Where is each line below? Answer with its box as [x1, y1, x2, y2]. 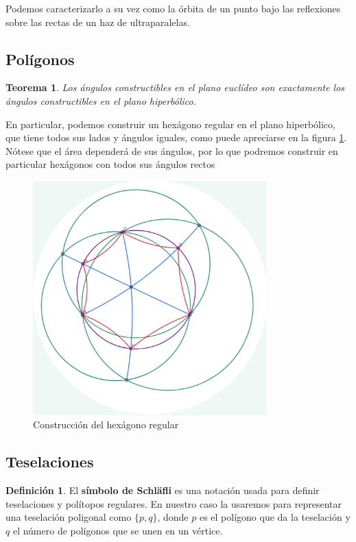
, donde [157, 510, 189, 524]
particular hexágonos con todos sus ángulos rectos [5, 157, 215, 171]
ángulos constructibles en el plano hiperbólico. [5, 93, 197, 108]
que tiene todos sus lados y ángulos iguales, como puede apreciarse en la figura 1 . [5, 130, 347, 145]
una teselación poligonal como [5, 510, 132, 524]
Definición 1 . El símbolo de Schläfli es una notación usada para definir [5, 483, 320, 497]
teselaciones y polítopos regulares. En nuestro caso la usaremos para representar [5, 496, 342, 510]
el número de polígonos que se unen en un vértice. [12, 523, 223, 537]
